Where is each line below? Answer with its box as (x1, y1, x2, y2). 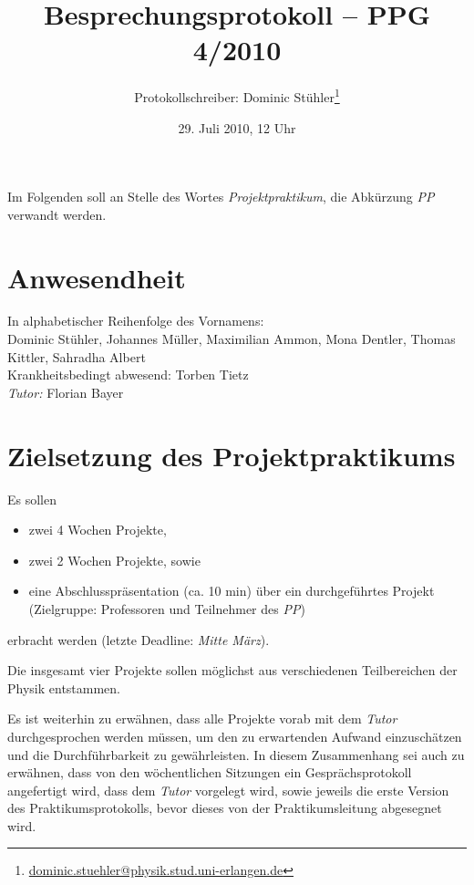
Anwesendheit (7, 258, 186, 296)
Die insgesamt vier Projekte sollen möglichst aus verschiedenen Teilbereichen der (7, 661, 458, 680)
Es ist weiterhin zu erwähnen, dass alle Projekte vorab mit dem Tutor (7, 709, 397, 728)
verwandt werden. (7, 204, 107, 224)
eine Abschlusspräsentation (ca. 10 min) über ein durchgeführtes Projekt (28, 581, 435, 600)
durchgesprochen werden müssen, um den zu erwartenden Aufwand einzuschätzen (7, 726, 462, 745)
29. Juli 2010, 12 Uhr (178, 118, 296, 137)
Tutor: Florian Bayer (7, 382, 124, 401)
